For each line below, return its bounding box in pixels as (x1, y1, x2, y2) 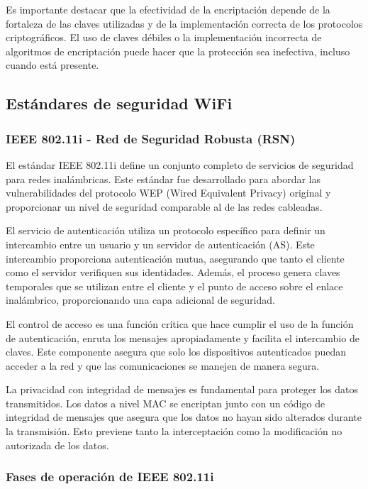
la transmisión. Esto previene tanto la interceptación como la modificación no (6, 424, 342, 439)
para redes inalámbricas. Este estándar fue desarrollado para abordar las (6, 171, 320, 186)
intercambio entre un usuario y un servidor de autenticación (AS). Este (6, 236, 315, 251)
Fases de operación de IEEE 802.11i (6, 468, 214, 485)
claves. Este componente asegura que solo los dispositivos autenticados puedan (6, 344, 347, 359)
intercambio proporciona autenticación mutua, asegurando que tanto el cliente (6, 251, 345, 265)
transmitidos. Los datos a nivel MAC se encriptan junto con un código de (6, 395, 325, 410)
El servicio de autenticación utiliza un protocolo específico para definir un (6, 223, 325, 238)
